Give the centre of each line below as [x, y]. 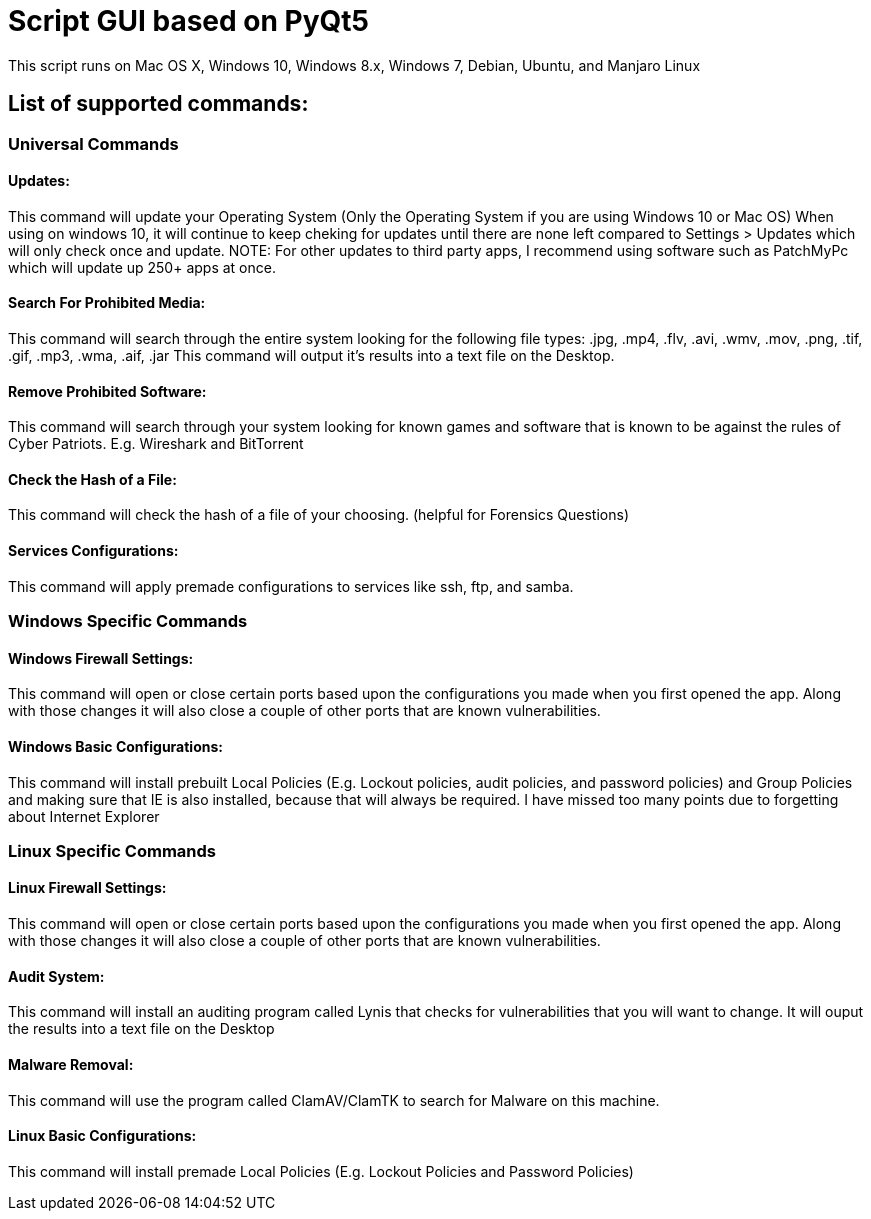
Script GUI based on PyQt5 [188, 21]
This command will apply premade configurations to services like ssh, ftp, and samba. [291, 586]
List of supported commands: [158, 104]
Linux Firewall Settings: [87, 888]
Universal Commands [93, 143]
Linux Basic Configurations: [102, 1136]
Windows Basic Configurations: [115, 746]
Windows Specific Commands [128, 621]
